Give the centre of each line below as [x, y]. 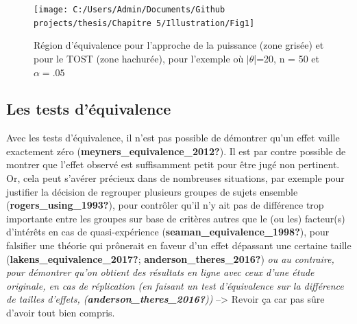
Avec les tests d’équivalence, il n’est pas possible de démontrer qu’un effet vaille [173, 138]
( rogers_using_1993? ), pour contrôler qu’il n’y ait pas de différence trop [165, 205]
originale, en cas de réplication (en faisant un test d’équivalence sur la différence [175, 285]
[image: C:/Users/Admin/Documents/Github [130, 10]
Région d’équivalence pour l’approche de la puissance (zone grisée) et [179, 45]
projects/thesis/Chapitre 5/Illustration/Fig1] [144, 23]
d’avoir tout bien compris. [61, 313]
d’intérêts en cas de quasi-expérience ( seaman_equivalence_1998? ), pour [168, 232]
